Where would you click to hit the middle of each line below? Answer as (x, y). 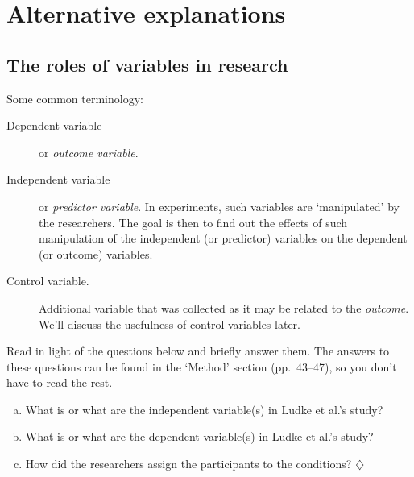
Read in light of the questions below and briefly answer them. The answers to (198, 351)
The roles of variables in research (147, 64)
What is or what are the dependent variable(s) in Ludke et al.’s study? (199, 436)
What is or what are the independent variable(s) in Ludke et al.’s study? (204, 409)
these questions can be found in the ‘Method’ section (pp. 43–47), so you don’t (202, 366)
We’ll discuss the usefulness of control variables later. (170, 324)
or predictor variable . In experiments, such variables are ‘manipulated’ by (219, 206)
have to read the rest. (60, 382)
